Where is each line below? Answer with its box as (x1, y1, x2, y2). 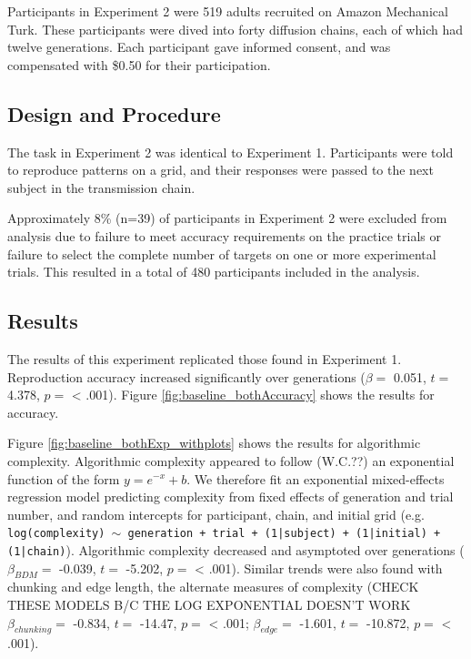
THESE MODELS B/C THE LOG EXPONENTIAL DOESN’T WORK (7, 594, 411, 613)
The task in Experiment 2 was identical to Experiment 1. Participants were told (7, 142, 454, 161)
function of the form (7, 469, 120, 488)
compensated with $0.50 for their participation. (7, 55, 271, 74)
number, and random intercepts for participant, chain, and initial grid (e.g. (7, 504, 425, 523)
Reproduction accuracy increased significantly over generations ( (7, 367, 366, 386)
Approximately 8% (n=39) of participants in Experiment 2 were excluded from (7, 208, 447, 228)
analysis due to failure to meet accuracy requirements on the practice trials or (7, 226, 441, 245)
